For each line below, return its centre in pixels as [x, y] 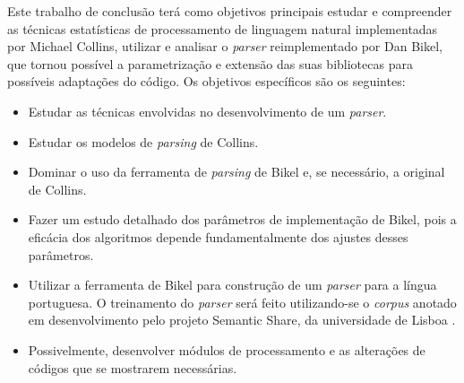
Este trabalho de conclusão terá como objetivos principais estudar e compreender [230, 11]
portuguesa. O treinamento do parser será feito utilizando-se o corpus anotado [242, 302]
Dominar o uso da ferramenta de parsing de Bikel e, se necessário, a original [236, 172]
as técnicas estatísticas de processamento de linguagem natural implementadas [223, 28]
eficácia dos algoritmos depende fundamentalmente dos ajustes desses [218, 236]
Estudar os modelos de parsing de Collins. [143, 141]
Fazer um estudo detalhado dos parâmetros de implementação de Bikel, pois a [242, 219]
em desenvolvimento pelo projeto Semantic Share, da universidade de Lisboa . [242, 320]
